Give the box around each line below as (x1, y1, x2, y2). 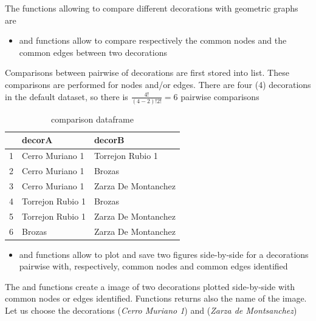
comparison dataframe (51, 112, 134, 125)
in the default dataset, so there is (5, 90, 128, 103)
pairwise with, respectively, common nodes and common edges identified (19, 260, 288, 272)
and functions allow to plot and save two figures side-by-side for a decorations (19, 248, 309, 260)
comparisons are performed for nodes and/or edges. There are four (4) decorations (5, 78, 311, 90)
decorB (94, 133, 125, 146)
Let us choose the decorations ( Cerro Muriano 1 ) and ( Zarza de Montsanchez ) (5, 304, 297, 316)
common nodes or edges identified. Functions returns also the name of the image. (5, 292, 307, 305)
